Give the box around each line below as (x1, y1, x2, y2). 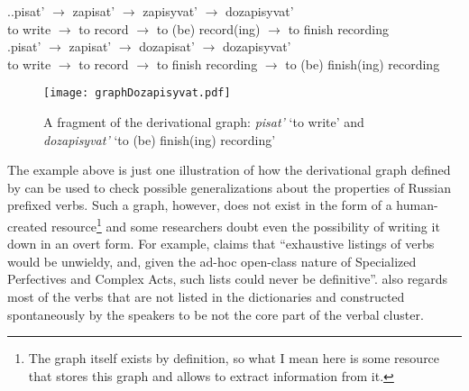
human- (396, 195, 438, 214)
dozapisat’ (139, 37, 195, 56)
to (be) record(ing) (156, 19, 261, 38)
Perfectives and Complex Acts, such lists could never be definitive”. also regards (7, 269, 448, 288)
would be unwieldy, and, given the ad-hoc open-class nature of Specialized (7, 251, 417, 270)
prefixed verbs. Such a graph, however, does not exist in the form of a (7, 195, 392, 214)
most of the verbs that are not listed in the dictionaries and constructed (7, 287, 405, 306)
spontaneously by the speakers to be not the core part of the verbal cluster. (7, 305, 424, 323)
